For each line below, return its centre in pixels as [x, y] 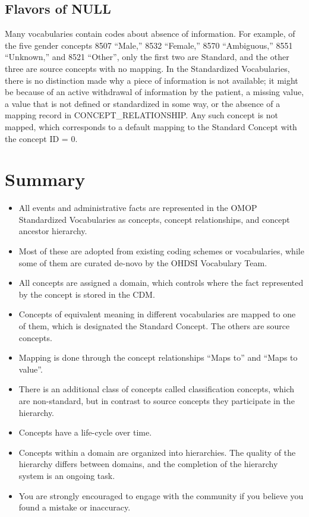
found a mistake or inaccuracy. [75, 507]
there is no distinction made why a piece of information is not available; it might [152, 80]
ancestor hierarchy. [53, 231]
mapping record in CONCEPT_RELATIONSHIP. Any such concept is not [141, 115]
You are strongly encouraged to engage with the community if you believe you [161, 495]
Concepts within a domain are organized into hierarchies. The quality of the [157, 452]
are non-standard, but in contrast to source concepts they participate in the [157, 400]
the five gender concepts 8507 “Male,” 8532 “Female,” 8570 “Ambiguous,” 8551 [149, 45]
